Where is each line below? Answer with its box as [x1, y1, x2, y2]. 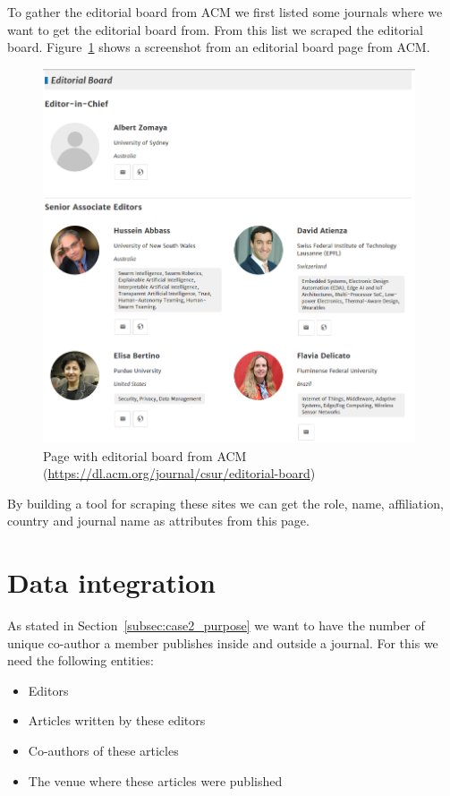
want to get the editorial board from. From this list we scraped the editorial [7, 20, 423, 39]
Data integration [7, 564, 216, 601]
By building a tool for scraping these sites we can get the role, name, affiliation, [7, 493, 444, 512]
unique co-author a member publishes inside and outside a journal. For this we [7, 633, 438, 652]
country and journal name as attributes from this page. [7, 511, 310, 530]
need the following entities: [7, 651, 154, 670]
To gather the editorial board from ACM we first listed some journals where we [7, 3, 443, 21]
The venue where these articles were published [28, 771, 283, 790]
